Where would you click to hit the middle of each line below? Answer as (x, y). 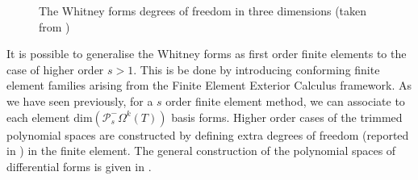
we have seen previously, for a (80, 100)
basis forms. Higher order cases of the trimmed (287, 117)
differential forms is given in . (79, 166)
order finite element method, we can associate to (285, 100)
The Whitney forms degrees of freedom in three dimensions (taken (203, 10)
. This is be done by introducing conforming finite (257, 69)
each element (38, 117)
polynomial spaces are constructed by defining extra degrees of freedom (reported (208, 134)
